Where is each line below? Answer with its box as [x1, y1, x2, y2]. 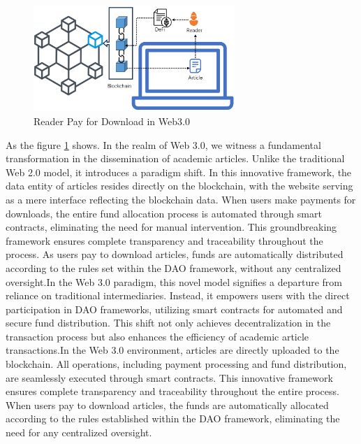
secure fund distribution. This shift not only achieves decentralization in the [6, 315, 331, 330]
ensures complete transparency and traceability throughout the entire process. [6, 384, 339, 399]
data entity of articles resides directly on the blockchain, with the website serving [6, 178, 353, 193]
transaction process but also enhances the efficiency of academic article [6, 329, 309, 343]
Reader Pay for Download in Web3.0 [34, 113, 190, 128]
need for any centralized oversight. [6, 425, 152, 440]
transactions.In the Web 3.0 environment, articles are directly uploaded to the [6, 343, 339, 357]
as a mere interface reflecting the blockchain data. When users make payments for [6, 192, 356, 206]
